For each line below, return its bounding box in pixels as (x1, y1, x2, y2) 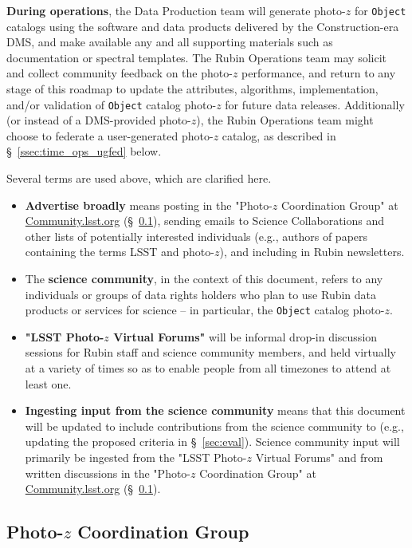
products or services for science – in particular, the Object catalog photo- (25, 302, 385, 318)
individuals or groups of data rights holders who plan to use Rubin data (25, 286, 377, 302)
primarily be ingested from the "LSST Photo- (25, 449, 247, 466)
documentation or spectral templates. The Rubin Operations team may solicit (6, 49, 386, 65)
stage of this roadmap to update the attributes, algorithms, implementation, (6, 81, 379, 97)
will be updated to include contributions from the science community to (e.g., (25, 417, 404, 434)
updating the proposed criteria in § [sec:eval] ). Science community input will (25, 433, 400, 450)
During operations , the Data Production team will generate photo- (6, 2, 346, 18)
